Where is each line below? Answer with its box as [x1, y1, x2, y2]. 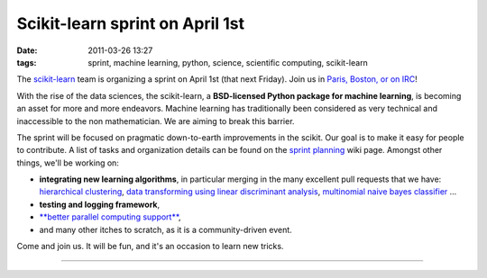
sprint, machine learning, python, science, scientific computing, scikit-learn [87, 57, 369, 67]
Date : [16, 45, 38, 56]
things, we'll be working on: [16, 157, 119, 168]
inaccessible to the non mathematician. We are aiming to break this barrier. [16, 115, 295, 126]
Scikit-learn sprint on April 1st [16, 13, 245, 33]
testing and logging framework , [39, 199, 161, 210]
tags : [16, 57, 37, 67]
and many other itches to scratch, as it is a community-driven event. [39, 224, 292, 235]
